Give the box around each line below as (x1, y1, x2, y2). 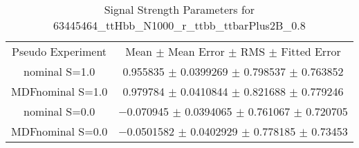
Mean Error (167, 43, 225, 59)
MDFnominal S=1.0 (11, 83, 108, 99)
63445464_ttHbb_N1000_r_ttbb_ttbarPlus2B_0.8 (53, 17, 306, 33)
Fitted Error (281, 43, 341, 59)
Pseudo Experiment (12, 43, 107, 59)
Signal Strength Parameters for (104, 1, 255, 17)
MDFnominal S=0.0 (11, 123, 108, 139)
